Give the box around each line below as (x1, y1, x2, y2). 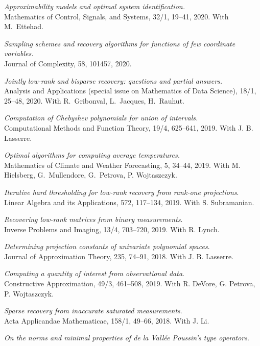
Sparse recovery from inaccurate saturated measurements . (4, 305, 182, 316)
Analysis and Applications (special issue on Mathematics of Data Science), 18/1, (4, 85, 256, 96)
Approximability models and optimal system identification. (4, 1, 185, 11)
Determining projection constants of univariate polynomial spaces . (4, 241, 210, 252)
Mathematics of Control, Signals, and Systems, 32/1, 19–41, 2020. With (4, 11, 229, 21)
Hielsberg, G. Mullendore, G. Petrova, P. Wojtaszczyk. (4, 169, 177, 180)
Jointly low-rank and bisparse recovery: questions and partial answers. (4, 75, 223, 86)
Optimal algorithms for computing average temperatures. (4, 150, 180, 160)
